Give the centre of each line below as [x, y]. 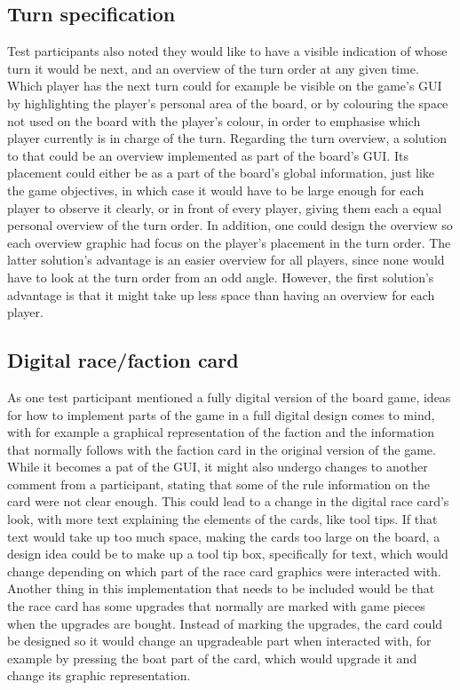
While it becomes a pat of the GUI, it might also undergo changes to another [218, 467]
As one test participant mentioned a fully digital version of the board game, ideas [229, 397]
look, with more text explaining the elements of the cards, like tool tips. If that [222, 519]
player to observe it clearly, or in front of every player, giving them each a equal [225, 207]
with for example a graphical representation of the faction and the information [221, 432]
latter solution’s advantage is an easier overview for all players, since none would [226, 260]
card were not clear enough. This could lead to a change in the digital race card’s [228, 501]
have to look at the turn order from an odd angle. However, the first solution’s [221, 277]
